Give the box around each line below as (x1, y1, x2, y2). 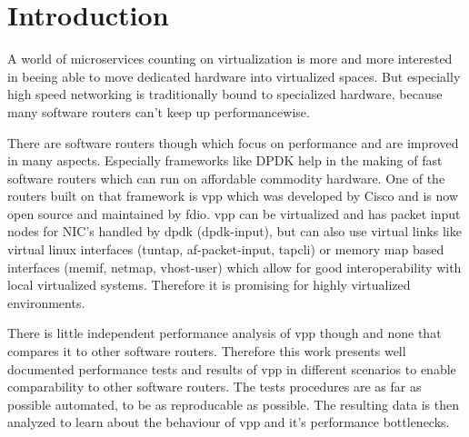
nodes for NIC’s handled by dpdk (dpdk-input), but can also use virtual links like (7, 222, 462, 241)
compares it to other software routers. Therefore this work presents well (7, 342, 406, 361)
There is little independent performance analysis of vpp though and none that (7, 323, 442, 343)
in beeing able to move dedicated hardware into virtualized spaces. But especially (7, 66, 461, 85)
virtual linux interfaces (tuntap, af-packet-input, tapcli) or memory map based (7, 240, 444, 259)
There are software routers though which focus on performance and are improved (7, 133, 459, 152)
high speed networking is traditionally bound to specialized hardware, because (7, 84, 443, 104)
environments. (7, 293, 85, 312)
